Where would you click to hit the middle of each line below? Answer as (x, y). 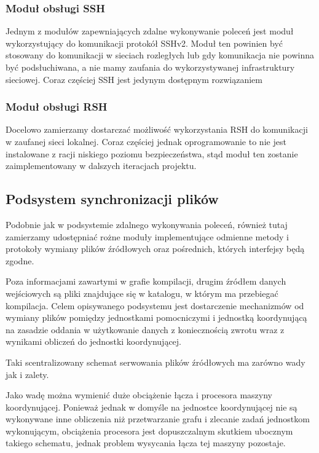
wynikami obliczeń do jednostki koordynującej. (93, 341)
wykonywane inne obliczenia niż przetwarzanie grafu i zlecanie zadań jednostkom (158, 419)
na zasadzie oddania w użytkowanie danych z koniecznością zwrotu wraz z (145, 329)
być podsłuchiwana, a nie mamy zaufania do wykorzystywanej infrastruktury (150, 67)
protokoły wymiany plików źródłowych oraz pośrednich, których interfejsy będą (155, 249)
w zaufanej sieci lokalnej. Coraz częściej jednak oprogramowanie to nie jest (146, 141)
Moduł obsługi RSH (57, 107)
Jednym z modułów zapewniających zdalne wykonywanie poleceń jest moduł (150, 31)
